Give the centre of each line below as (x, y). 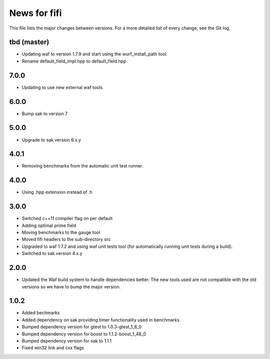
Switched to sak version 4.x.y (52, 253)
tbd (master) (29, 42)
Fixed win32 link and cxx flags (53, 348)
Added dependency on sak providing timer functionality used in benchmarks (101, 319)
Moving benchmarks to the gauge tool (61, 232)
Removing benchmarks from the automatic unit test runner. (82, 166)
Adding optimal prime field (49, 225)
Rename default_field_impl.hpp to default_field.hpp (74, 61)
